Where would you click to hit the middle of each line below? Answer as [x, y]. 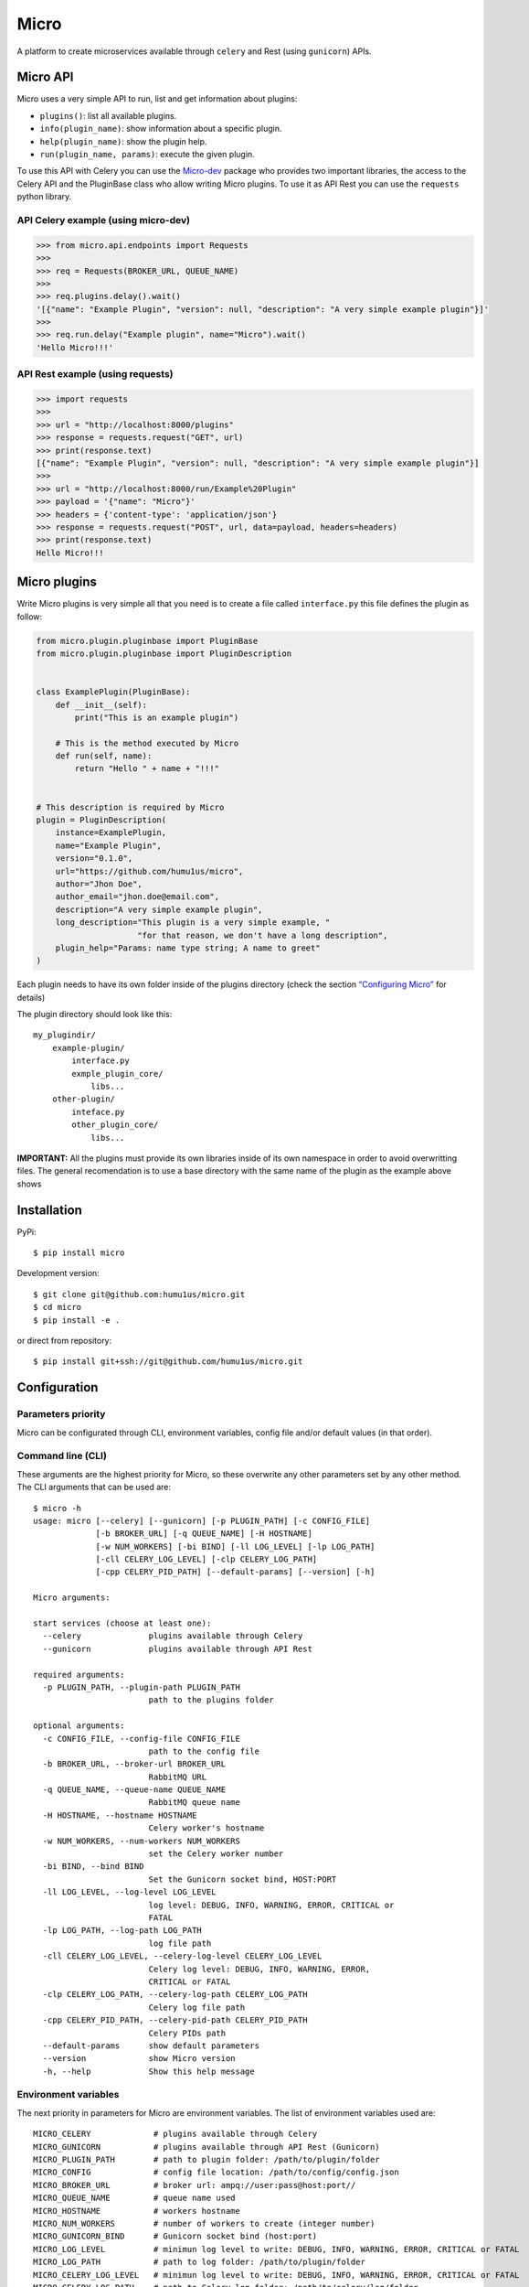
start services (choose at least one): [122, 1623]
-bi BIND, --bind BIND [93, 1867]
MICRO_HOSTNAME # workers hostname [137, 2211]
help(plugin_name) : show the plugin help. [123, 141]
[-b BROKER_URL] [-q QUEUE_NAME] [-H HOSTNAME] [204, 1534]
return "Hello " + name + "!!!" [147, 769]
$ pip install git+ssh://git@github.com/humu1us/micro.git [168, 1362]
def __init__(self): [101, 705]
